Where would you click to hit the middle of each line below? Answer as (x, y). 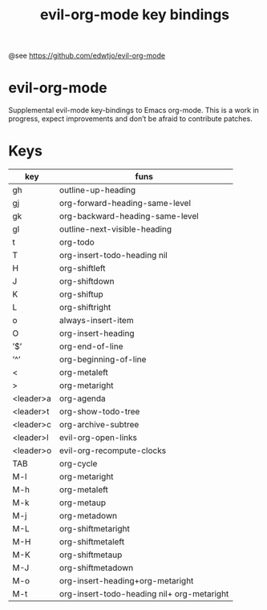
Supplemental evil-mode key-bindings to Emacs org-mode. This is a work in (133, 111)
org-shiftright (85, 308)
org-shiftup (81, 294)
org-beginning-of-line (103, 360)
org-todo (77, 242)
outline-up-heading (97, 190)
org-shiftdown (87, 281)
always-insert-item (96, 321)
